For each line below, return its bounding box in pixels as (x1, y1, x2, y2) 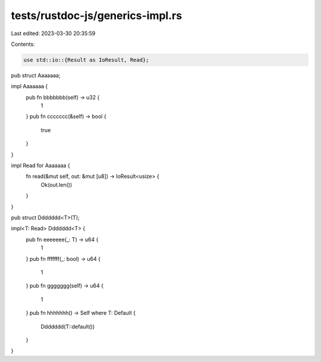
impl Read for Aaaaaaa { (11, 162, 71, 169)
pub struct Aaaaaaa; (11, 71, 61, 79)
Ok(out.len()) (40, 181, 73, 188)
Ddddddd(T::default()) (40, 323, 95, 330)
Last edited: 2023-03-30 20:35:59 (11, 30, 96, 37)
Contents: (11, 40, 35, 48)
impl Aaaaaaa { (11, 83, 48, 90)
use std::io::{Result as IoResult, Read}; (23, 57, 149, 63)
